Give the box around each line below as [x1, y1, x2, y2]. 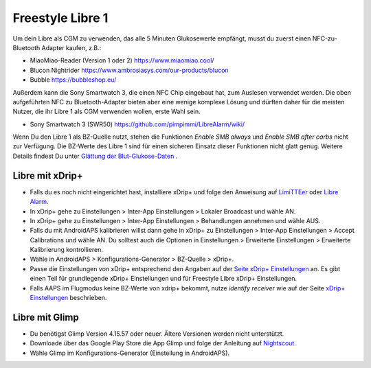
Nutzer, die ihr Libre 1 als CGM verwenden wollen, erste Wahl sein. [12, 107, 201, 116]
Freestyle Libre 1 [12, 10, 109, 25]
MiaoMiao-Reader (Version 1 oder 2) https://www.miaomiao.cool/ [30, 56, 214, 65]
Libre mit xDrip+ [12, 170, 84, 181]
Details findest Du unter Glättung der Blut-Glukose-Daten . [12, 152, 178, 160]
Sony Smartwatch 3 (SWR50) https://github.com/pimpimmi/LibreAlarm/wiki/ [30, 120, 245, 128]
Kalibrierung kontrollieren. [30, 246, 103, 254]
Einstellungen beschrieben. [30, 294, 107, 302]
